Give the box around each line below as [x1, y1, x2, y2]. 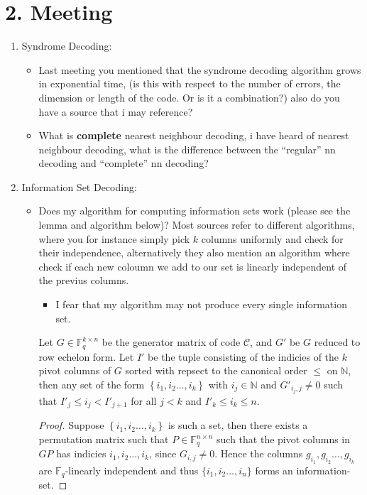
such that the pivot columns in [217, 432, 351, 446]
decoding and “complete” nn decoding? [38, 156, 209, 170]
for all [131, 393, 157, 408]
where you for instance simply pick [38, 231, 190, 246]
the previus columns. [38, 273, 129, 288]
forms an [255, 462, 293, 477]
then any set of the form [38, 376, 145, 391]
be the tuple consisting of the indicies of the [148, 349, 339, 364]
